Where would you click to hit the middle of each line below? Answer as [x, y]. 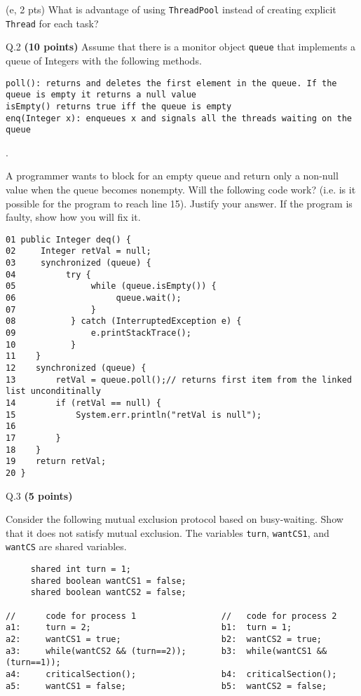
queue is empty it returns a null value [101, 95]
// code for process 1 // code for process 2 [171, 616]
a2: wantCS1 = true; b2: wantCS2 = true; [164, 640]
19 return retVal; [56, 462]
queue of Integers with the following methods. [104, 60]
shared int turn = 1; [81, 569]
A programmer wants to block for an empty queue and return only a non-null [172, 176]
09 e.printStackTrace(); [98, 333]
